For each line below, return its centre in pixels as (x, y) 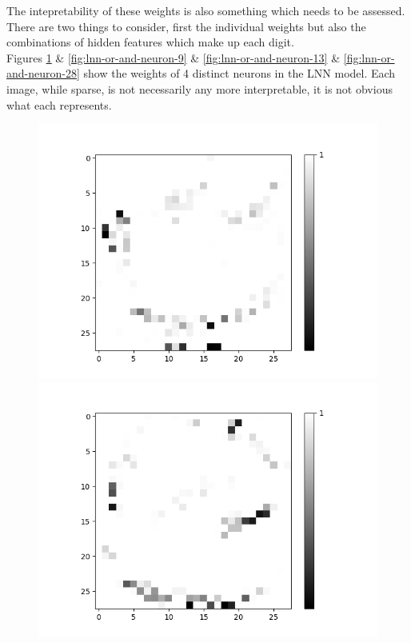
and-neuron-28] (43, 73)
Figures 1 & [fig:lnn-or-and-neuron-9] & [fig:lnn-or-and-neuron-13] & (174, 57)
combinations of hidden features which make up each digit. (150, 42)
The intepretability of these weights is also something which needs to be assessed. (206, 10)
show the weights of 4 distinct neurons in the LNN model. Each (239, 73)
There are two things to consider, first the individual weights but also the (186, 26)
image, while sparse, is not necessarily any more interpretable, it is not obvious (200, 88)
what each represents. (59, 104)
